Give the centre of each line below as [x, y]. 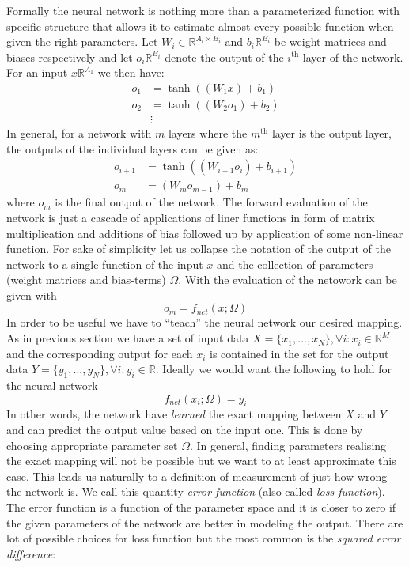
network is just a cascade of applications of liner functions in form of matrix [191, 217]
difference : [31, 553]
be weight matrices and [330, 42]
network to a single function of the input [105, 264]
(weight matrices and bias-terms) [86, 280]
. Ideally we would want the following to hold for [274, 369]
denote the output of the [224, 57]
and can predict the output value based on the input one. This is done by [185, 430]
